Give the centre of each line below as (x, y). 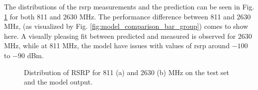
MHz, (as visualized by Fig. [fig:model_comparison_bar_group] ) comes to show (126, 26)
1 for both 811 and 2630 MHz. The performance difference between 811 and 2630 (128, 16)
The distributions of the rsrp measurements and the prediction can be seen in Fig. (129, 6)
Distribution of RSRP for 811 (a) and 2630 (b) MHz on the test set (127, 72)
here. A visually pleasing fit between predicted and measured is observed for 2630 (128, 36)
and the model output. (58, 82)
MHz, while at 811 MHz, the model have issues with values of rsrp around (117, 45)
